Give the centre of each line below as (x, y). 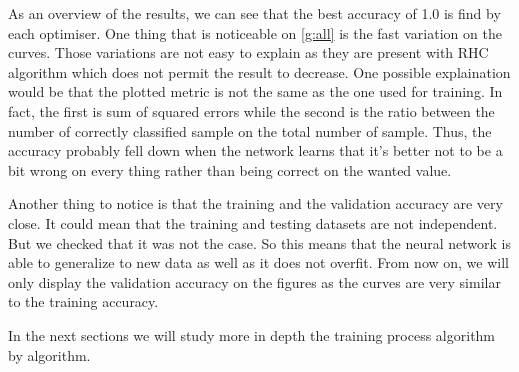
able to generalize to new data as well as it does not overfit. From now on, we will (258, 262)
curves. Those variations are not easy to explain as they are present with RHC (248, 52)
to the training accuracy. (83, 301)
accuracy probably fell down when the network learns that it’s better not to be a (255, 150)
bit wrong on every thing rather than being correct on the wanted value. (230, 169)
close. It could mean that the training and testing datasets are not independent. (253, 222)
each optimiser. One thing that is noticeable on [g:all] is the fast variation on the (255, 32)
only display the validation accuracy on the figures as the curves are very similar (254, 281)
